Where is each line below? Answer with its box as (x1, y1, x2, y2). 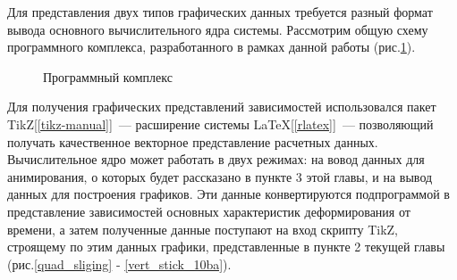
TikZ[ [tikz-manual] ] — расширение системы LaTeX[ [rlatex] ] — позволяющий (7, 114, 434, 133)
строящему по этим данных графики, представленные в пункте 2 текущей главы (7, 237, 445, 256)
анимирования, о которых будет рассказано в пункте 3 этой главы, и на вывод (7, 167, 433, 185)
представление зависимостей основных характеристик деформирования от (7, 202, 410, 220)
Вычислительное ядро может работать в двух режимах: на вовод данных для (7, 150, 425, 169)
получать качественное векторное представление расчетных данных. (7, 132, 378, 151)
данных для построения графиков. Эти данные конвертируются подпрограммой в (7, 185, 450, 203)
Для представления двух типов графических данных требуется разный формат (7, 3, 433, 21)
